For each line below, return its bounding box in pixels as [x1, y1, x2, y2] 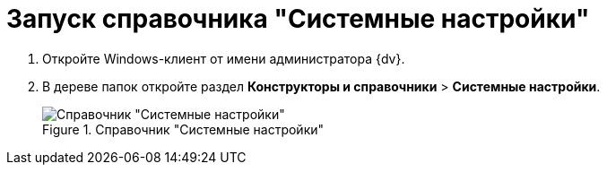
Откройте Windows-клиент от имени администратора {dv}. [42, 50, 405, 66]
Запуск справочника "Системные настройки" [6, 4, 590, 34]
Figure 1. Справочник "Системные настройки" [42, 121, 325, 137]
